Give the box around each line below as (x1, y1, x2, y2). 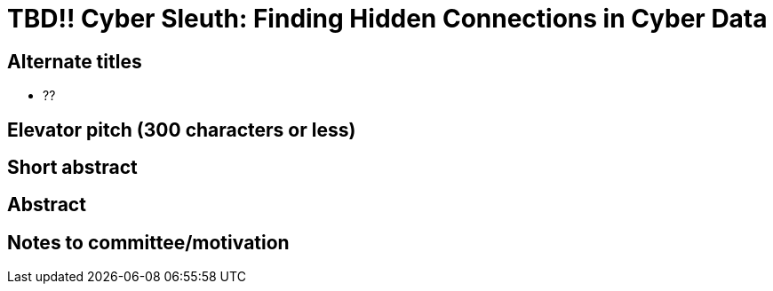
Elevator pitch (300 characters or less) (7, 118, 356, 141)
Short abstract (7, 156, 138, 179)
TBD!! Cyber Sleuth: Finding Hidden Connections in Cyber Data (7, 4, 768, 34)
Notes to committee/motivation (7, 231, 290, 254)
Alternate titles (7, 50, 142, 73)
